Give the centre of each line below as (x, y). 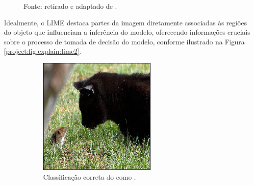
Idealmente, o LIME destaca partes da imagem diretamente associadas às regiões (126, 22)
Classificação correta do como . (90, 176)
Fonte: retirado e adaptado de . (70, 6)
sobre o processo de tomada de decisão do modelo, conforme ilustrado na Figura (124, 41)
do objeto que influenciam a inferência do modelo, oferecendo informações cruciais (127, 32)
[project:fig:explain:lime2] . (43, 51)
